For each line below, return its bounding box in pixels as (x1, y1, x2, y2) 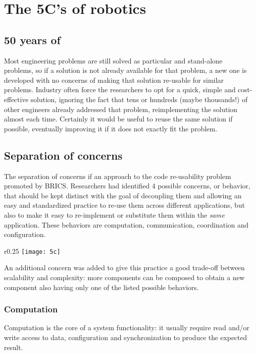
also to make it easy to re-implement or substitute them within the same (4, 209, 225, 220)
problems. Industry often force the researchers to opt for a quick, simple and (4, 84, 236, 95)
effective (4, 94, 29, 104)
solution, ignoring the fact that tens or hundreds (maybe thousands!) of (31, 94, 248, 104)
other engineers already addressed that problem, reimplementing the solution (4, 104, 238, 114)
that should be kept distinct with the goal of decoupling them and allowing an (4, 190, 242, 200)
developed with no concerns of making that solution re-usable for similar (4, 74, 224, 85)
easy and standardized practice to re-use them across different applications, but (4, 200, 245, 210)
